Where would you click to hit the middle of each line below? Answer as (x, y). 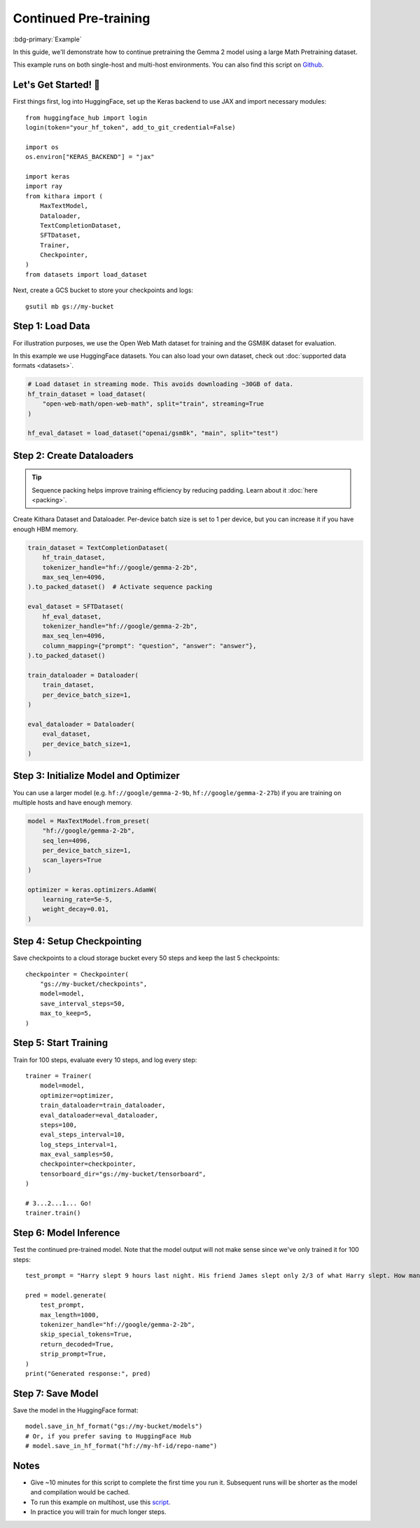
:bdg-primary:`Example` (47, 39)
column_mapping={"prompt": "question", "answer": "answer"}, (149, 646)
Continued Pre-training (82, 18)
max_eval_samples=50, (77, 1155)
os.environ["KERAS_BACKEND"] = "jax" (90, 157)
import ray (44, 186)
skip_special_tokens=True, (86, 1334)
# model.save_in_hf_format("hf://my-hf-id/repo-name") (121, 1446)
